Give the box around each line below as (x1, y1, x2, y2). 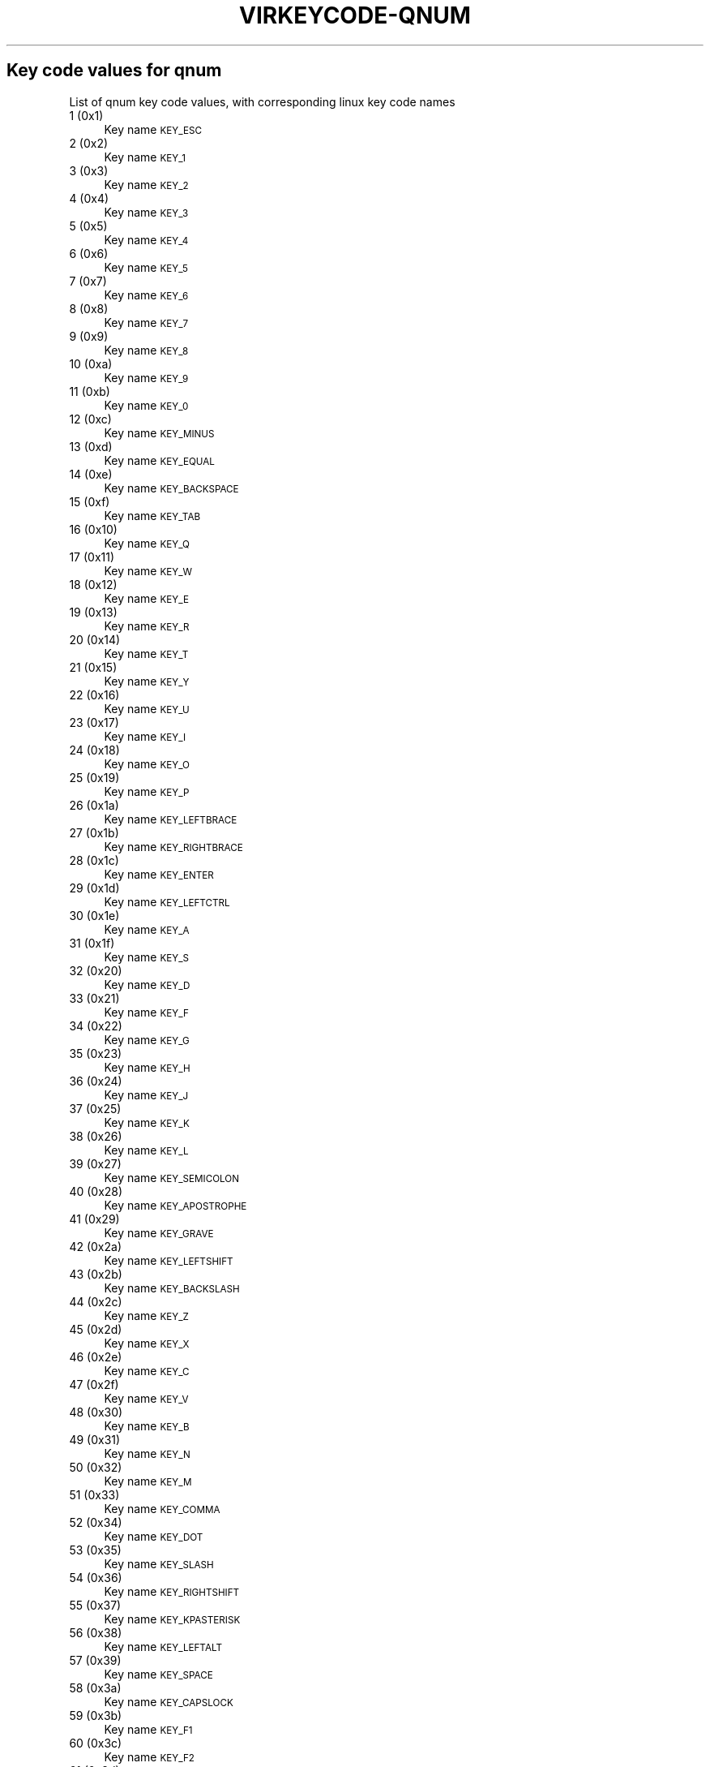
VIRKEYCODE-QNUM (239, 2, 471, 29)
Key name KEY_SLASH (104, 1556, 214, 1571)
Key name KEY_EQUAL (104, 453, 215, 467)
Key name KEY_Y (104, 673, 190, 688)
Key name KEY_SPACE (104, 1666, 213, 1681)
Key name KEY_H (104, 1060, 190, 1074)
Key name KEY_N (104, 1446, 190, 1460)
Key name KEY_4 (104, 232, 189, 247)
